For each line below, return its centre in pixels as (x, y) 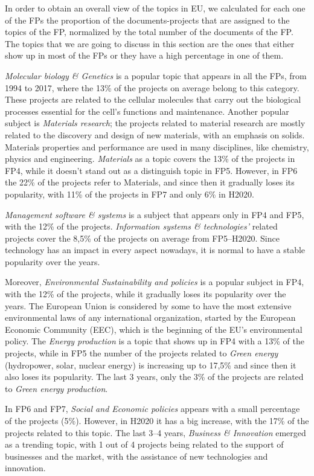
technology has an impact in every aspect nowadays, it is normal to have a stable (155, 250)
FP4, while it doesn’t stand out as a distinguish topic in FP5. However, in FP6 (151, 170)
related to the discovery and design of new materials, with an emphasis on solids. (155, 134)
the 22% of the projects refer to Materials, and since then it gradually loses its (150, 182)
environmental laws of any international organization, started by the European (150, 317)
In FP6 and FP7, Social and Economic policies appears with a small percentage (152, 409)
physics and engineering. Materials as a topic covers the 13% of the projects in (150, 159)
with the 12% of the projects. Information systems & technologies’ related (141, 226)
